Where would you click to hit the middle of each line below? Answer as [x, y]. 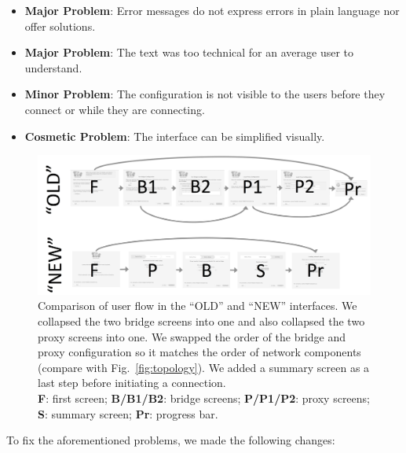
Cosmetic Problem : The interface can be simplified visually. [175, 136]
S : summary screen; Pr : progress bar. [128, 413]
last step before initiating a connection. [132, 383]
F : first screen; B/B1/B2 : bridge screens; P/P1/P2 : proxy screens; [204, 398]
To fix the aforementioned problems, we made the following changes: [171, 440]
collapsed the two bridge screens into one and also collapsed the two [201, 320]
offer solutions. [60, 26]
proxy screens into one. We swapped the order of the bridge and [192, 336]
